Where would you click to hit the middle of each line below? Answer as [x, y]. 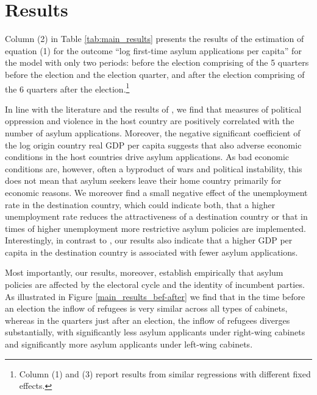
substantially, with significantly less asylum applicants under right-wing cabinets [155, 332]
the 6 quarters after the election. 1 [67, 88]
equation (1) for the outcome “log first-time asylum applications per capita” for [153, 50]
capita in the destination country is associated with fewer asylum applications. [151, 252]
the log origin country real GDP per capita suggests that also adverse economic [153, 145]
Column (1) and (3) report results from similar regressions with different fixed [165, 373]
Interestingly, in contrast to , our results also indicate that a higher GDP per [149, 240]
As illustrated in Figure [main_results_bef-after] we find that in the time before [155, 296]
